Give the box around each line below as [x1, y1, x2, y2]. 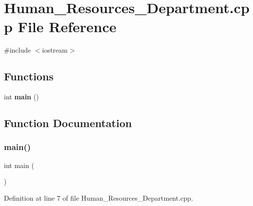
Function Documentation [4, 115, 132, 131]
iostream [42, 45, 68, 55]
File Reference [18, 17, 117, 37]
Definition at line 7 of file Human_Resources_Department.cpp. [4, 192, 193, 203]
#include [4, 45, 31, 55]
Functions [4, 69, 54, 84]
